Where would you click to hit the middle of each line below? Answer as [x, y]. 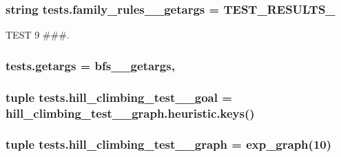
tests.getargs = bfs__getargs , [90, 65]
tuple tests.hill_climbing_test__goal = [119, 97]
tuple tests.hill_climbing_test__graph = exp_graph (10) [169, 144]
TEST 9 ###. [38, 35]
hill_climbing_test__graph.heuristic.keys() [130, 113]
